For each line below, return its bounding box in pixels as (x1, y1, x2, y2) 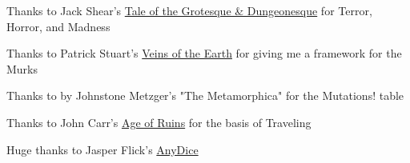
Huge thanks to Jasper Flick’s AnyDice (6, 141, 199, 157)
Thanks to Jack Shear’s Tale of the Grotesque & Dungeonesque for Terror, (6, 2, 372, 18)
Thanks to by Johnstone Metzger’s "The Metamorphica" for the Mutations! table (6, 87, 404, 104)
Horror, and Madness (6, 18, 111, 34)
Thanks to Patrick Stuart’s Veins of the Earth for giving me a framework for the (6, 45, 402, 62)
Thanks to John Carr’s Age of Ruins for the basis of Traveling (6, 113, 312, 130)
